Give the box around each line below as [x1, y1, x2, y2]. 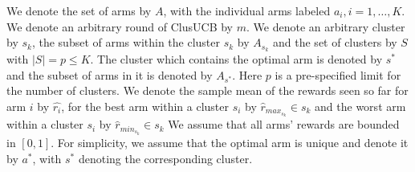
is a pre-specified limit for [275, 66, 401, 83]
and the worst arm [315, 97, 406, 114]
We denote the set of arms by [6, 2, 152, 18]
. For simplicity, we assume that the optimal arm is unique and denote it [51, 133, 409, 150]
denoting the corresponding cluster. [78, 149, 253, 166]
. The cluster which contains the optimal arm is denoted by [90, 51, 383, 68]
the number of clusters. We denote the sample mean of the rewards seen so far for [6, 82, 409, 99]
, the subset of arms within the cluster [31, 34, 221, 51]
